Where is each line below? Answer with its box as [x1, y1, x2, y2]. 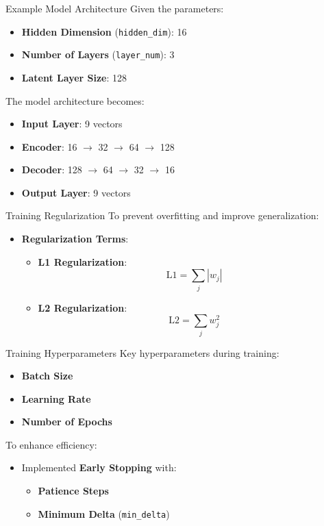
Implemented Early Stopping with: [21, 460, 177, 475]
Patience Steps [38, 484, 109, 498]
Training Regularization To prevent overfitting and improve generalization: [5, 208, 319, 223]
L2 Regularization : [38, 300, 127, 314]
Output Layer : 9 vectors [21, 185, 131, 199]
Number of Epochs [21, 414, 112, 429]
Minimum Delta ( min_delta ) [38, 506, 170, 521]
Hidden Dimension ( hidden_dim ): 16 [21, 24, 187, 38]
